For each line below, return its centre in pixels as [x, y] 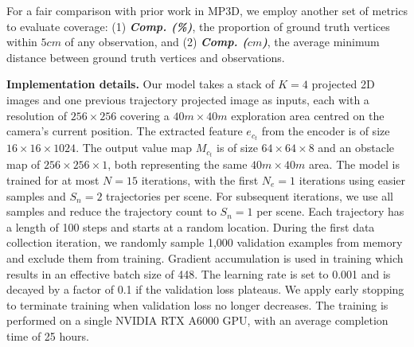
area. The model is [354, 164]
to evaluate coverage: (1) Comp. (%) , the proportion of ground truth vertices [198, 26]
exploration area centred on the [308, 115]
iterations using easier [352, 179]
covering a [145, 115]
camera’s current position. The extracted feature [125, 131]
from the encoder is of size [326, 131]
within [22, 42]
